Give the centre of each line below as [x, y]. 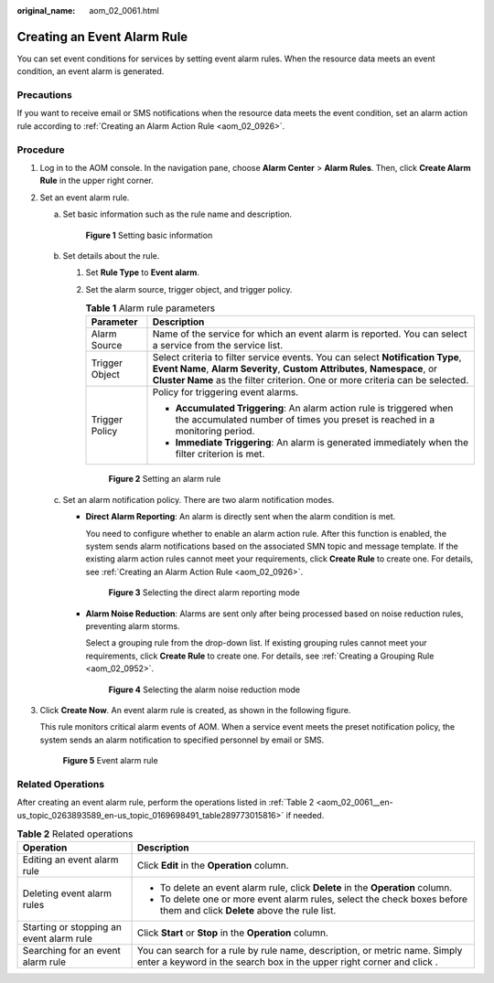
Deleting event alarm [67, 893]
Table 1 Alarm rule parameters [150, 308]
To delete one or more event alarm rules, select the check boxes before [314, 899]
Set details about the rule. [111, 255]
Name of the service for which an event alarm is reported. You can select [310, 334]
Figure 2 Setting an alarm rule [165, 479]
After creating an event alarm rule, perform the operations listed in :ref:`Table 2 [166, 802]
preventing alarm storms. [133, 625]
